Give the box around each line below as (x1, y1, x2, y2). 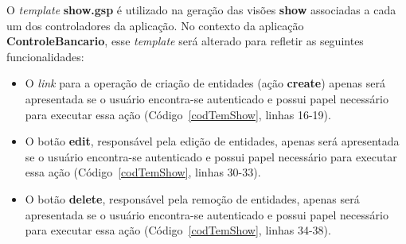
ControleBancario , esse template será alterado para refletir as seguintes (6, 33, 364, 49)
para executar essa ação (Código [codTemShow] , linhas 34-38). (25, 222, 331, 238)
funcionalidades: (6, 48, 84, 64)
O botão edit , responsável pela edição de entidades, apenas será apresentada (25, 133, 400, 149)
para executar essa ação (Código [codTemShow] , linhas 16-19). (25, 106, 331, 122)
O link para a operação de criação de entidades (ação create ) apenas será (25, 75, 385, 91)
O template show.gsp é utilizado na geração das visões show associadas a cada (6, 2, 396, 17)
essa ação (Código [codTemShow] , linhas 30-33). (25, 164, 261, 180)
